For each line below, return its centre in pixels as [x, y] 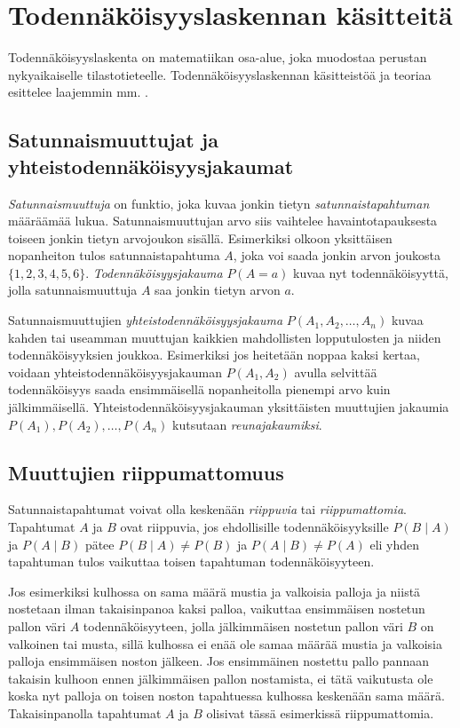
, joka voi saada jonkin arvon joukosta [337, 255]
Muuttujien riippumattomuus [146, 472]
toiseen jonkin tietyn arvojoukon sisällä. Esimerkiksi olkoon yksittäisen [200, 237]
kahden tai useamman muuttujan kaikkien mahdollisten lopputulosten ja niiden [225, 337]
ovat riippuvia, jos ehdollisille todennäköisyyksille [254, 527]
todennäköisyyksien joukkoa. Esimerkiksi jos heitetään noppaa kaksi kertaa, [214, 355]
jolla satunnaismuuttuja [73, 290]
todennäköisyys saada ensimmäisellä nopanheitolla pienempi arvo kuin [199, 389]
